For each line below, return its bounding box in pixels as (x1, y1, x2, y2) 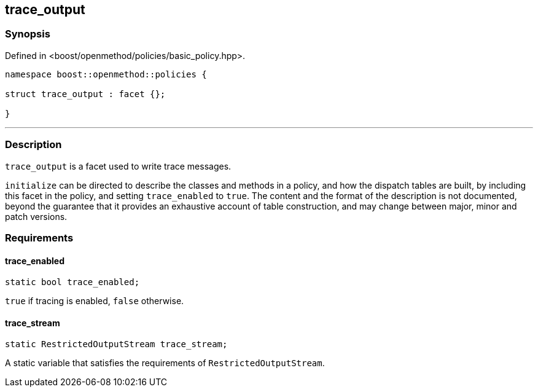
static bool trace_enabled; (5, 277, 140, 288)
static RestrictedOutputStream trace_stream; (5, 339, 228, 350)
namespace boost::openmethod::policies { (5, 69, 207, 79)
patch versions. (5, 211, 68, 222)
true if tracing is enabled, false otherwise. (5, 296, 184, 307)
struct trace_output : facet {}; (5, 88, 166, 99)
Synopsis (5, 28, 50, 41)
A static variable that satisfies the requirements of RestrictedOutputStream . (5, 358, 325, 369)
